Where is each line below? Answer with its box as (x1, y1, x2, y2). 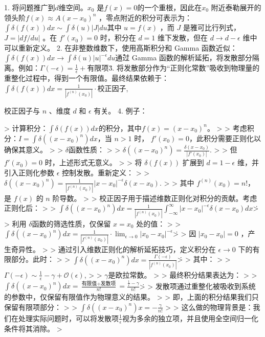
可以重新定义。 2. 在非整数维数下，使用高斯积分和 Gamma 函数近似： (4, 42, 237, 53)
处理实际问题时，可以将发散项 (18, 312, 119, 323)
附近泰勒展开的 (211, 2, 261, 12)
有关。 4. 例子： (94, 105, 147, 116)
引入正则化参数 (4, 167, 54, 177)
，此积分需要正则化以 (189, 132, 261, 143)
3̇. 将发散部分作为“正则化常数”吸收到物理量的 (108, 62, 260, 73)
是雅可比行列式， (183, 22, 240, 33)
